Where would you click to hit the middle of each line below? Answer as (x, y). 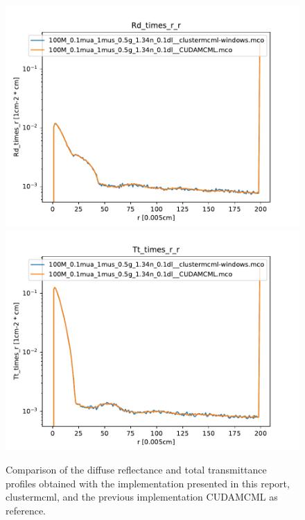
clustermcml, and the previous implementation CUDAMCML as (142, 497)
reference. (26, 510)
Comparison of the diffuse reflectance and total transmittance (136, 470)
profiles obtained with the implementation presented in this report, (148, 483)
